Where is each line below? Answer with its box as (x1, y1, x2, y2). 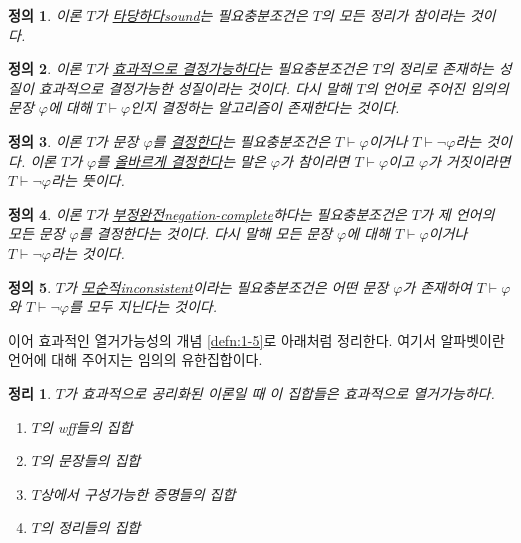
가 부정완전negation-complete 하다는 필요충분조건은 (94, 203, 407, 224)
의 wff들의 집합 (39, 416, 133, 437)
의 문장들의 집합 (39, 450, 141, 471)
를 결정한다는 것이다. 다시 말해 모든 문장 (78, 223, 333, 244)
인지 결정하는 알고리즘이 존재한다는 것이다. (130, 97, 400, 118)
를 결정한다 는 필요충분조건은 (152, 130, 331, 151)
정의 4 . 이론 (8, 203, 82, 224)
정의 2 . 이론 (8, 58, 82, 79)
